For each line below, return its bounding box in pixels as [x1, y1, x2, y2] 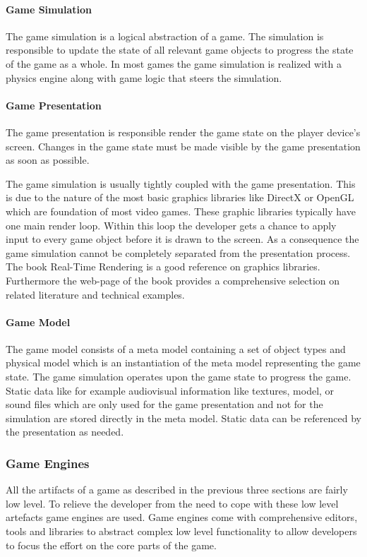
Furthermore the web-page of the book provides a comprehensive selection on [6, 272, 340, 287]
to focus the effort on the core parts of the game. [6, 537, 217, 552]
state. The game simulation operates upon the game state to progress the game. [6, 369, 351, 384]
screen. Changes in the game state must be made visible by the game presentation [6, 138, 361, 153]
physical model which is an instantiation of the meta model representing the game [6, 355, 361, 370]
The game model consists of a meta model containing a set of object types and [6, 341, 346, 356]
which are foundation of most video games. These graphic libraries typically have [6, 203, 356, 218]
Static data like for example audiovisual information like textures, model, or [6, 383, 335, 397]
